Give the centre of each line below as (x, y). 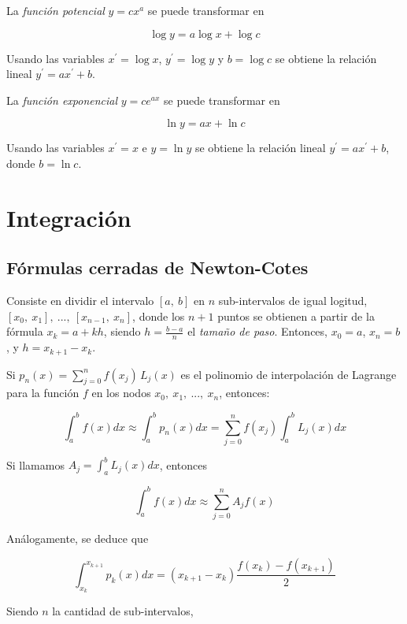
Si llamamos (35, 464)
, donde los (159, 316)
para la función (43, 393)
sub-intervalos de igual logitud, (293, 301)
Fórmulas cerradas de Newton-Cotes (157, 267)
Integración (69, 217)
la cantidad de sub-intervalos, (123, 611)
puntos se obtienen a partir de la (296, 316)
